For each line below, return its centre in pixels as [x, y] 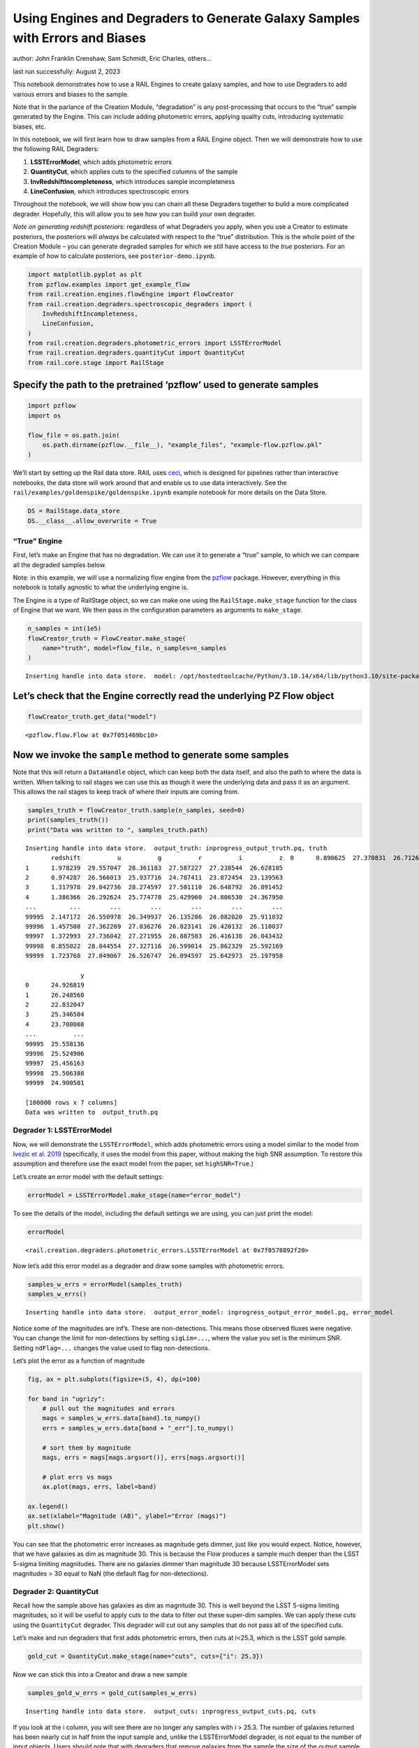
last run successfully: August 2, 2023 [67, 71]
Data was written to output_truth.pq [92, 1112]
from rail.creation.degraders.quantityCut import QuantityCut [136, 353]
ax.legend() [48, 1506]
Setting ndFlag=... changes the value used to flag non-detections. [111, 1348]
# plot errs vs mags [78, 1477]
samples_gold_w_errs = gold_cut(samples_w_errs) [112, 1693]
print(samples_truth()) [68, 820]
